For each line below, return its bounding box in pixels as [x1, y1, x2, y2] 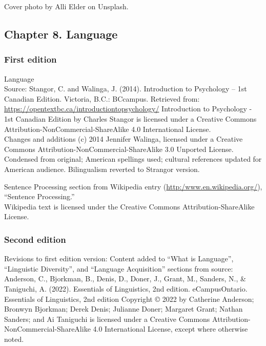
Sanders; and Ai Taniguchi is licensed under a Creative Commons [4, 313, 210, 324]
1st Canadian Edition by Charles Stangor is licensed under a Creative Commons [4, 113, 257, 124]
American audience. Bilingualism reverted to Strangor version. [4, 163, 200, 174]
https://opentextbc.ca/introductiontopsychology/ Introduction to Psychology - [4, 103, 252, 114]
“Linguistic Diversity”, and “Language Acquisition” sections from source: [4, 263, 233, 274]
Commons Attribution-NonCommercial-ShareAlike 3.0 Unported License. [4, 143, 234, 154]
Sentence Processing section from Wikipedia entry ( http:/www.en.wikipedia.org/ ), [4, 181, 262, 191]
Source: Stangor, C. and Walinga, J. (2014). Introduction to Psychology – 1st [4, 83, 247, 94]
